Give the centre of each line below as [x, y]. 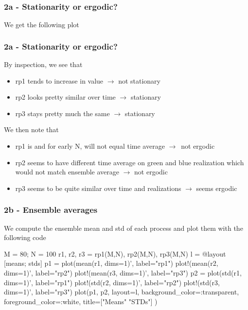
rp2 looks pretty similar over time [65, 97]
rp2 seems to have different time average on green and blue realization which [130, 162]
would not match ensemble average [67, 172]
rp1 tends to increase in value [59, 80]
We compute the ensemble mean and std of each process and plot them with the [124, 228]
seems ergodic [217, 188]
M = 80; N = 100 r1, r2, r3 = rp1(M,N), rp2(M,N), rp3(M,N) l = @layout [115, 253]
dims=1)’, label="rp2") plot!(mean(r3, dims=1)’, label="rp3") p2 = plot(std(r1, [123, 272]
